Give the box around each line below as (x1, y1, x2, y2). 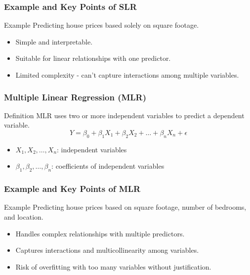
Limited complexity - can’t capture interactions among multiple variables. (15, 70, 239, 80)
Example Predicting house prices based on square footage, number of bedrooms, (4, 202, 247, 212)
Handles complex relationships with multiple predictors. (15, 228, 185, 238)
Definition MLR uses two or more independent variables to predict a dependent (4, 110, 245, 120)
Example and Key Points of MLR (4, 183, 141, 195)
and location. (4, 212, 43, 222)
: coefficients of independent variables (51, 161, 165, 171)
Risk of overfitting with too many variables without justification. (15, 261, 211, 272)
